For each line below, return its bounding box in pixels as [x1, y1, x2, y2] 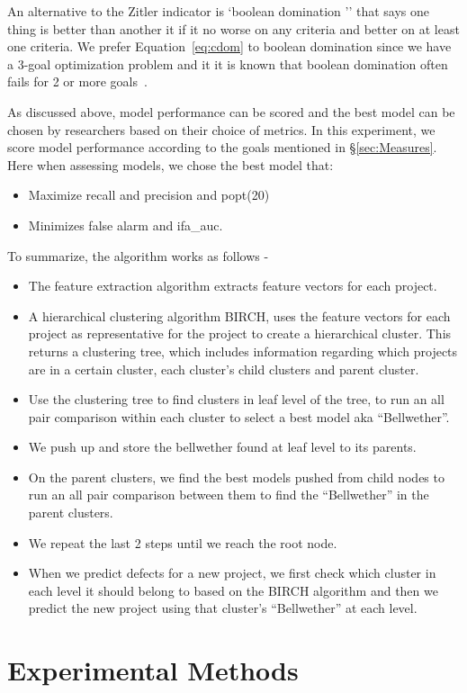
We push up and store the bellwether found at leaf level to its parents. [28, 437, 417, 456]
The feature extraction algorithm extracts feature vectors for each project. [28, 276, 437, 295]
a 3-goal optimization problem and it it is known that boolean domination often [7, 54, 448, 73]
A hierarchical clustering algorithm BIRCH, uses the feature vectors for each [28, 306, 451, 325]
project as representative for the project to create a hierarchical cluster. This [28, 324, 452, 343]
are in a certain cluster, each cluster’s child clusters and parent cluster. [28, 359, 419, 378]
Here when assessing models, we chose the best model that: [7, 155, 334, 174]
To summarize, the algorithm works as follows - [7, 246, 269, 265]
